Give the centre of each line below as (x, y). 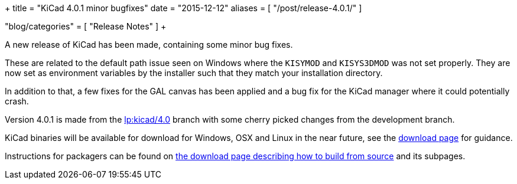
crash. (17, 101)
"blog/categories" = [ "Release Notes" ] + (86, 26)
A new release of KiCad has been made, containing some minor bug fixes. (149, 45)
